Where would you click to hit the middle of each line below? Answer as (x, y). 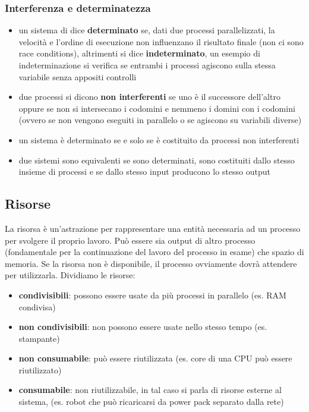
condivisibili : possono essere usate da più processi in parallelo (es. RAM (152, 295)
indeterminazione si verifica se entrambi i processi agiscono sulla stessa (147, 65)
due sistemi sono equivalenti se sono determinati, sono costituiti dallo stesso (157, 160)
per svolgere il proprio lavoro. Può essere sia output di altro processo (130, 240)
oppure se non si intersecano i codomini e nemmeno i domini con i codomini (157, 108)
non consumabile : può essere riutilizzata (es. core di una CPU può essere (155, 358)
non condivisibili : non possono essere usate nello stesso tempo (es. (143, 327)
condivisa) (37, 306)
